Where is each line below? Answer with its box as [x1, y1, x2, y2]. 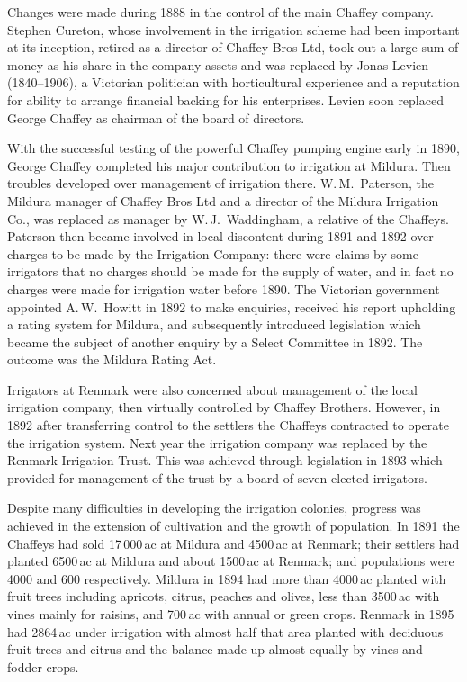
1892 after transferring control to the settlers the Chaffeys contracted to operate [7, 416, 449, 435]
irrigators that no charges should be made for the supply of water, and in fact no [7, 262, 454, 281]
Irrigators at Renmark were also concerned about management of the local [7, 380, 418, 399]
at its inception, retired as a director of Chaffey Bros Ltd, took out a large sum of [7, 38, 459, 57]
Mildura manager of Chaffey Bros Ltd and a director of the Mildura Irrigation [7, 191, 439, 210]
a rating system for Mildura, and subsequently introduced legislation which [7, 315, 421, 334]
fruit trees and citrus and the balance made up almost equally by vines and [7, 640, 423, 659]
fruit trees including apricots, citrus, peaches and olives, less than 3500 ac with [7, 587, 440, 606]
